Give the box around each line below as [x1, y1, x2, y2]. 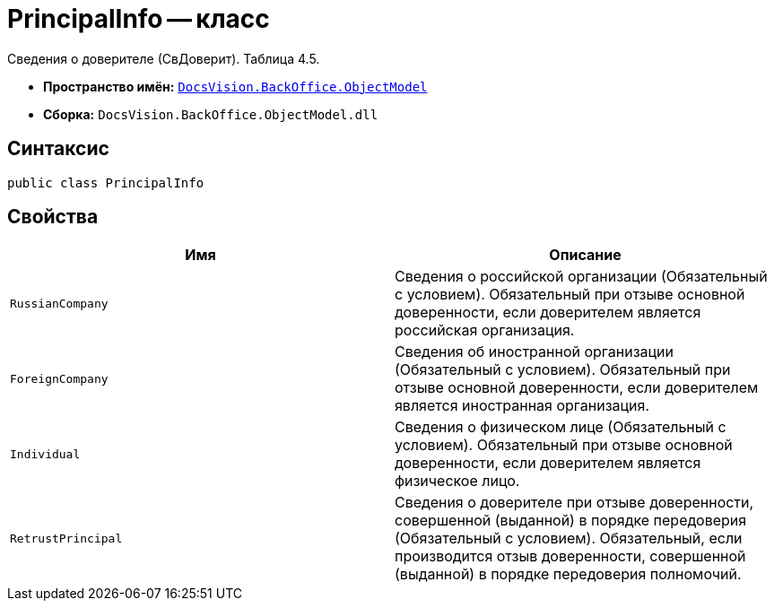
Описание [549, 246, 622, 265]
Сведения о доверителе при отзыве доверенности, [395, 493, 754, 512]
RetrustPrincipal [10, 531, 123, 545]
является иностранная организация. [395, 396, 650, 415]
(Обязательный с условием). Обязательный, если [395, 529, 743, 548]
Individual [10, 447, 81, 461]
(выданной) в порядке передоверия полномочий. [395, 565, 742, 584]
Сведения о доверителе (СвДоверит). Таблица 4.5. [7, 50, 320, 66]
